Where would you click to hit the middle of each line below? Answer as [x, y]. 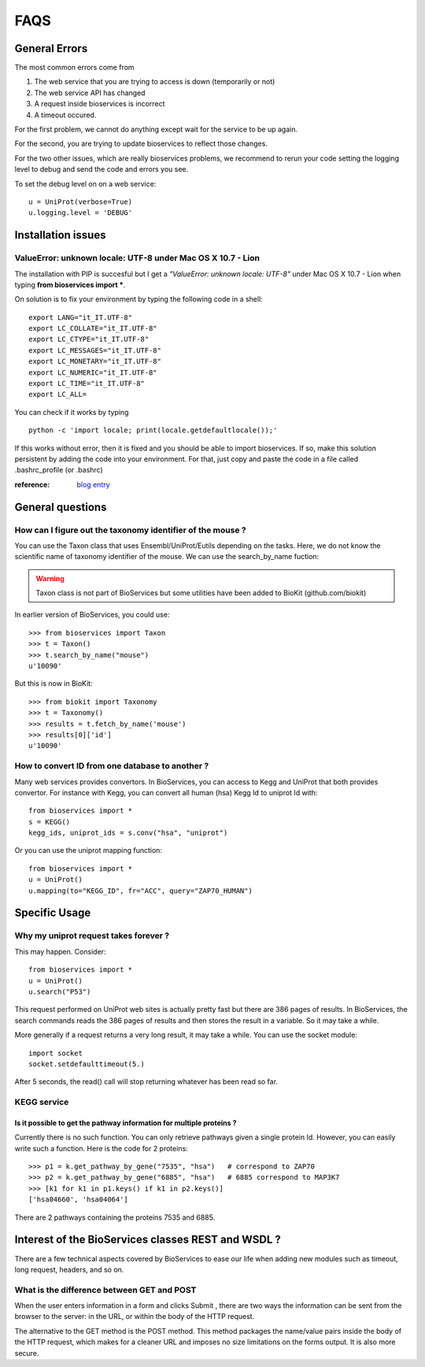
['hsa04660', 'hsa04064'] [79, 1200]
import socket [55, 1053]
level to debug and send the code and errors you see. [102, 169]
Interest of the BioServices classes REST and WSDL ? [148, 1240]
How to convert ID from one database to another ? [112, 766]
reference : [32, 484]
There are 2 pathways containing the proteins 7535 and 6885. [115, 1217]
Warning [50, 578]
